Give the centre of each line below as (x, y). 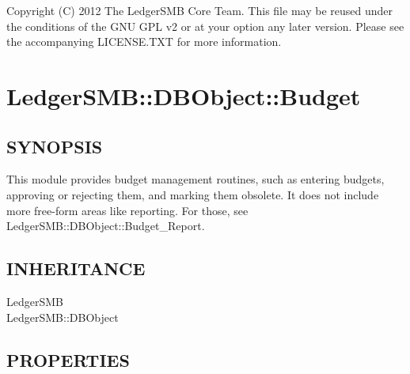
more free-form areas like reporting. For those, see (127, 210)
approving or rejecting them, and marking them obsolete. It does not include (193, 194)
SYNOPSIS (55, 146)
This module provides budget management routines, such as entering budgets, (196, 179)
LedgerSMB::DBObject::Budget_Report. (106, 226)
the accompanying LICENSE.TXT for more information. (144, 42)
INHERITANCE (76, 268)
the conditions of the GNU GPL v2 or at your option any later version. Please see (205, 26)
